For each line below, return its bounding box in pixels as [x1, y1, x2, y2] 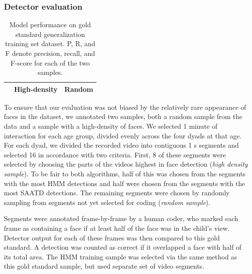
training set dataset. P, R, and [5, 38, 95, 49]
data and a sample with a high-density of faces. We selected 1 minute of [4, 121, 218, 131]
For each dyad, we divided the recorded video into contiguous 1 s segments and [4, 140, 239, 150]
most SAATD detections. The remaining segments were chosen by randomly [4, 188, 230, 198]
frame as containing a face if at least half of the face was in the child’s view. [4, 223, 230, 233]
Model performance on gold [9, 19, 91, 30]
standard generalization [15, 29, 85, 39]
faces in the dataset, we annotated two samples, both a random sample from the [4, 111, 242, 121]
